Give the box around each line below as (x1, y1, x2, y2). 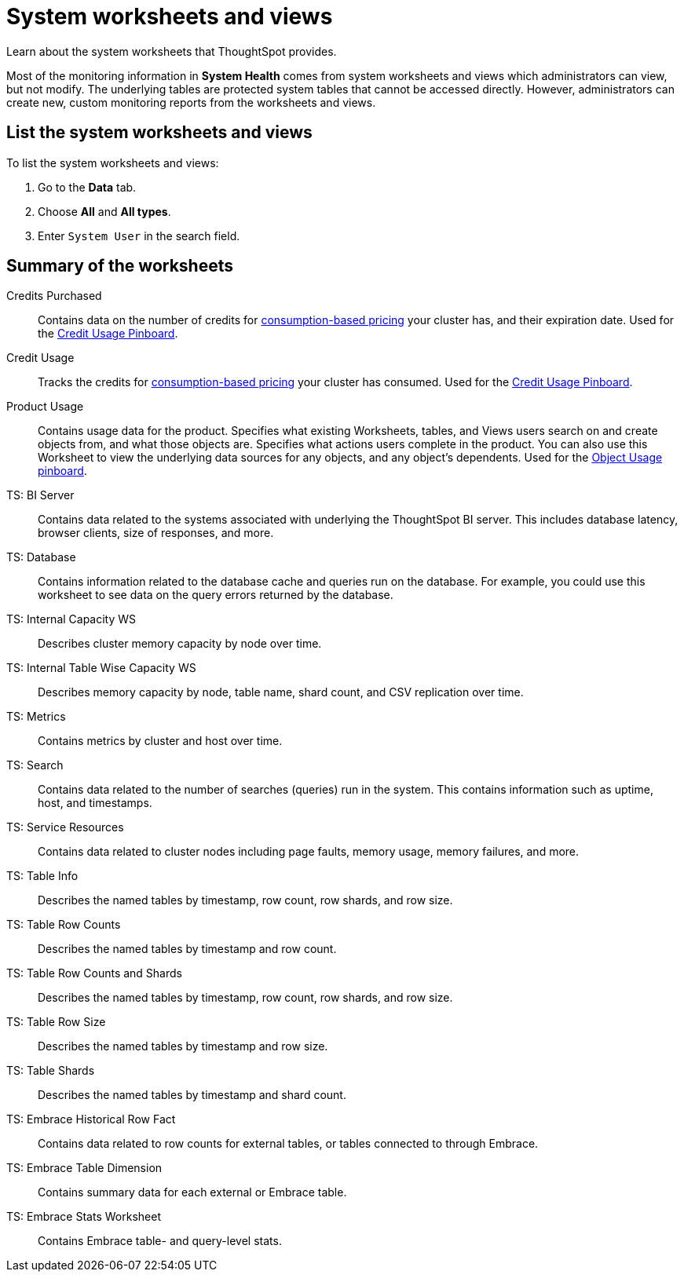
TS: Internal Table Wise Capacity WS (6, 661, 196, 675)
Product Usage (6, 400, 84, 414)
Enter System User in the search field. (38, 228, 240, 243)
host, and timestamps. (38, 796, 152, 810)
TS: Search (6, 758, 64, 772)
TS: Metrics (6, 710, 66, 724)
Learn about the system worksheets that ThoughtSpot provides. (6, 44, 337, 58)
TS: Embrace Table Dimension (6, 1161, 163, 1175)
